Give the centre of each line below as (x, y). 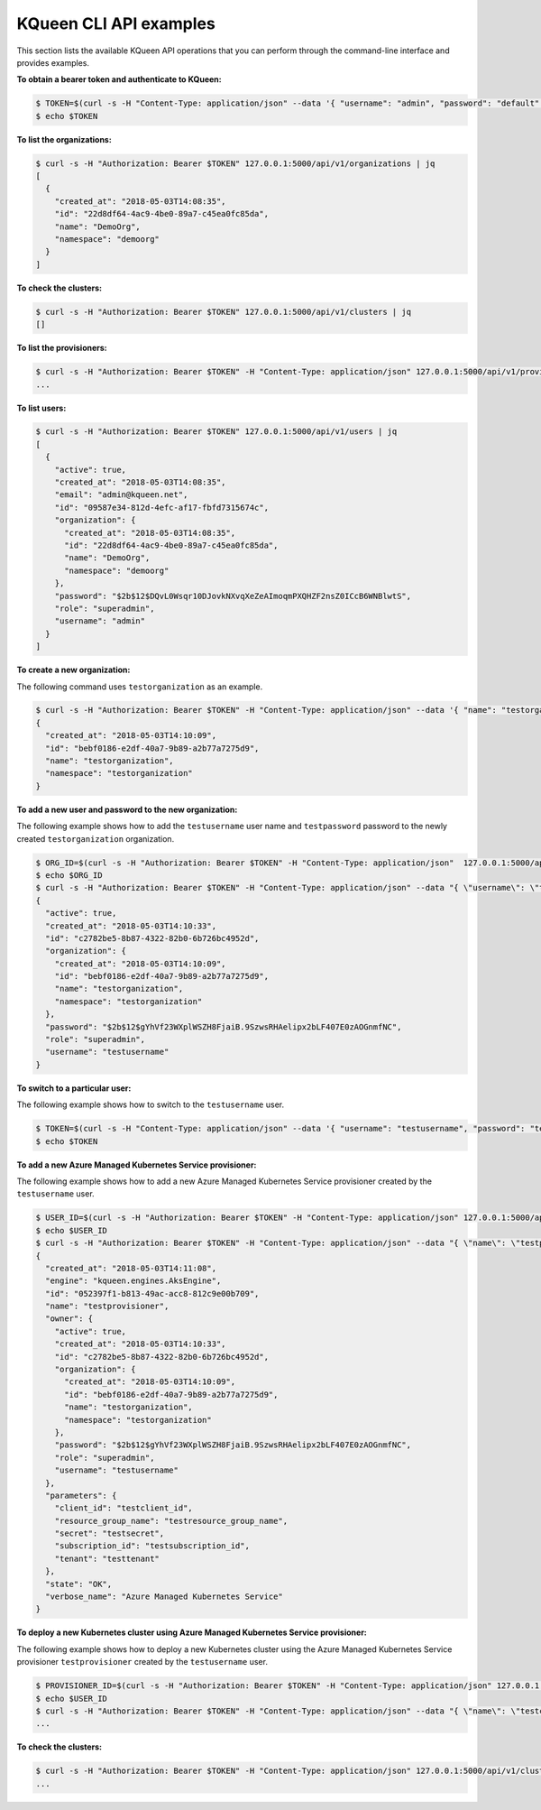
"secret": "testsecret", (110, 1533)
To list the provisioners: (62, 348)
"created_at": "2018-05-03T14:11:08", (131, 1268)
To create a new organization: (73, 670)
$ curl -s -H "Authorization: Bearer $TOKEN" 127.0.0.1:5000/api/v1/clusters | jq (224, 312)
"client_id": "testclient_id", (124, 1508)
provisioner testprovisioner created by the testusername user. (142, 1662)
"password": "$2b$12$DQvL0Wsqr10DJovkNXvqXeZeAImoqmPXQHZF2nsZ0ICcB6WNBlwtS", (233, 596)
